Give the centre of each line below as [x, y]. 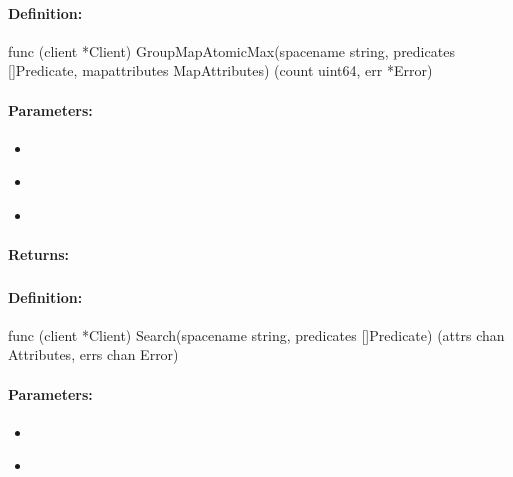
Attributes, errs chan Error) [93, 354]
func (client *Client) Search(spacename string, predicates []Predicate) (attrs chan [256, 334]
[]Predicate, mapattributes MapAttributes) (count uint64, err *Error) [220, 70]
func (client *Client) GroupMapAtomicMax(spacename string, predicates [231, 50]
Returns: [39, 254]
